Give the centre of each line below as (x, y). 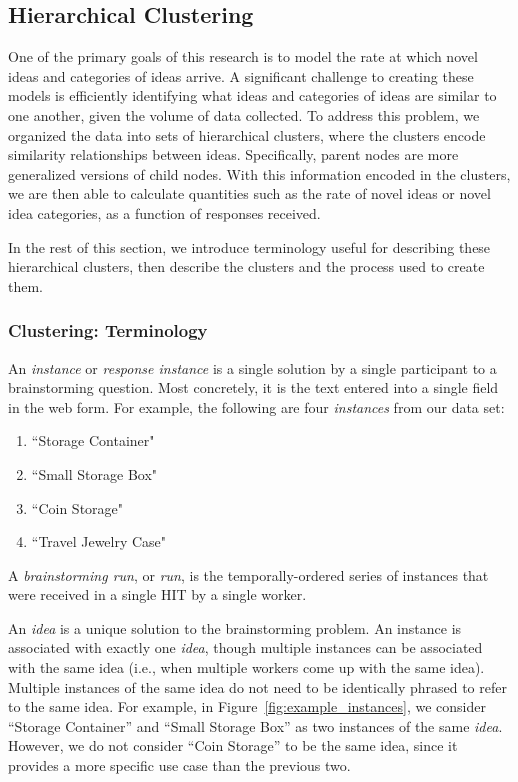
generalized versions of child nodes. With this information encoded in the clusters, (259, 173)
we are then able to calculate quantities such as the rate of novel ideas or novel (249, 193)
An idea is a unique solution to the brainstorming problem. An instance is (235, 627)
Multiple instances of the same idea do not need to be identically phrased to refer (257, 686)
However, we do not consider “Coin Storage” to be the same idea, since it (233, 745)
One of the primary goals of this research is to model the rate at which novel (243, 56)
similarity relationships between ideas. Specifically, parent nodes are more (233, 154)
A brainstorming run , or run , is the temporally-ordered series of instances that (248, 574)
